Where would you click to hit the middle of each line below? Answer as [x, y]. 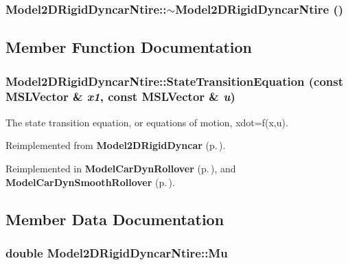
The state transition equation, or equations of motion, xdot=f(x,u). [147, 122]
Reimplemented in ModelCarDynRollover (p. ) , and [121, 168]
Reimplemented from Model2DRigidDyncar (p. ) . [116, 145]
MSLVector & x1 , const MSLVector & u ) [120, 96]
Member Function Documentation [129, 47]
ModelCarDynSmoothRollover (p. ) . [90, 182]
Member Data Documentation [115, 219]
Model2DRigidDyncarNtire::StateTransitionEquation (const [175, 81]
